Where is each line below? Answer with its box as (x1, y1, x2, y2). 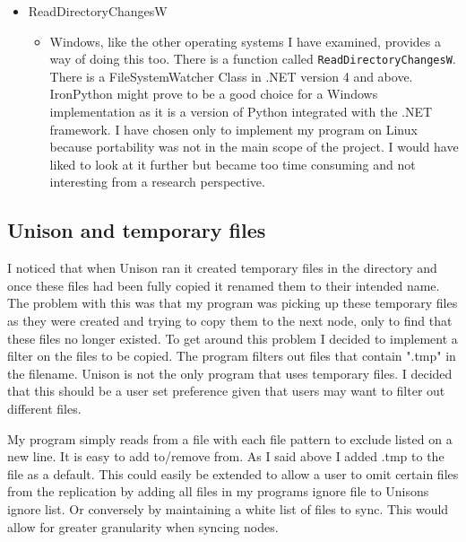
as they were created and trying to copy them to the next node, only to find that (7, 310, 453, 329)
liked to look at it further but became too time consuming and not (49, 154, 416, 173)
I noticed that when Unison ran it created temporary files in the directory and (7, 258, 437, 277)
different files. (7, 398, 82, 417)
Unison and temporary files (7, 216, 266, 244)
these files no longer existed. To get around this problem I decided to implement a (7, 328, 458, 347)
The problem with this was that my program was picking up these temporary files (7, 293, 458, 312)
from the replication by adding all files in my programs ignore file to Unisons (7, 482, 429, 501)
